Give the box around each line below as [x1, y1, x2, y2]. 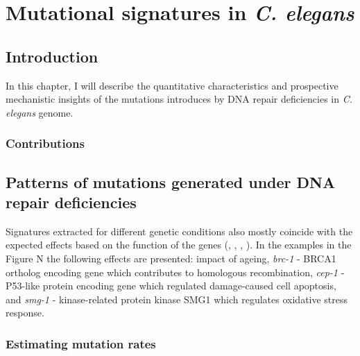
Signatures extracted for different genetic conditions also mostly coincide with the [6, 223, 353, 238]
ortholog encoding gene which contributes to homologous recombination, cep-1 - [6, 264, 345, 279]
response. [6, 305, 44, 320]
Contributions [6, 135, 85, 152]
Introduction [6, 45, 98, 67]
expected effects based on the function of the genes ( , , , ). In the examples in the [6, 237, 352, 252]
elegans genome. [6, 105, 74, 119]
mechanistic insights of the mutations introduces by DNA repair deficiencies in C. [6, 92, 353, 106]
